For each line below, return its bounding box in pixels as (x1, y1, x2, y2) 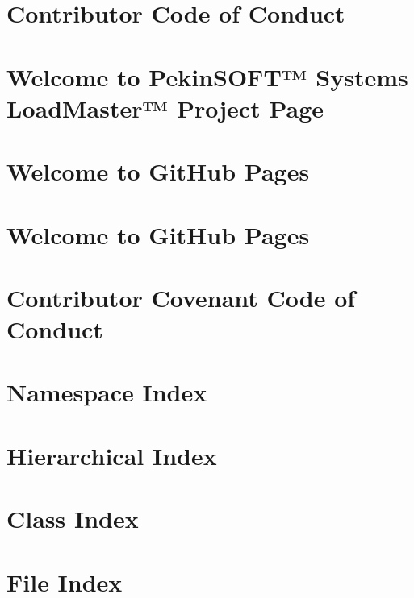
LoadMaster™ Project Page (6, 91, 324, 124)
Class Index (6, 502, 139, 535)
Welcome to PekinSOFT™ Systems (6, 60, 408, 93)
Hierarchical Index (6, 438, 217, 471)
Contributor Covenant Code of (6, 280, 356, 314)
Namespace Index (6, 376, 207, 409)
